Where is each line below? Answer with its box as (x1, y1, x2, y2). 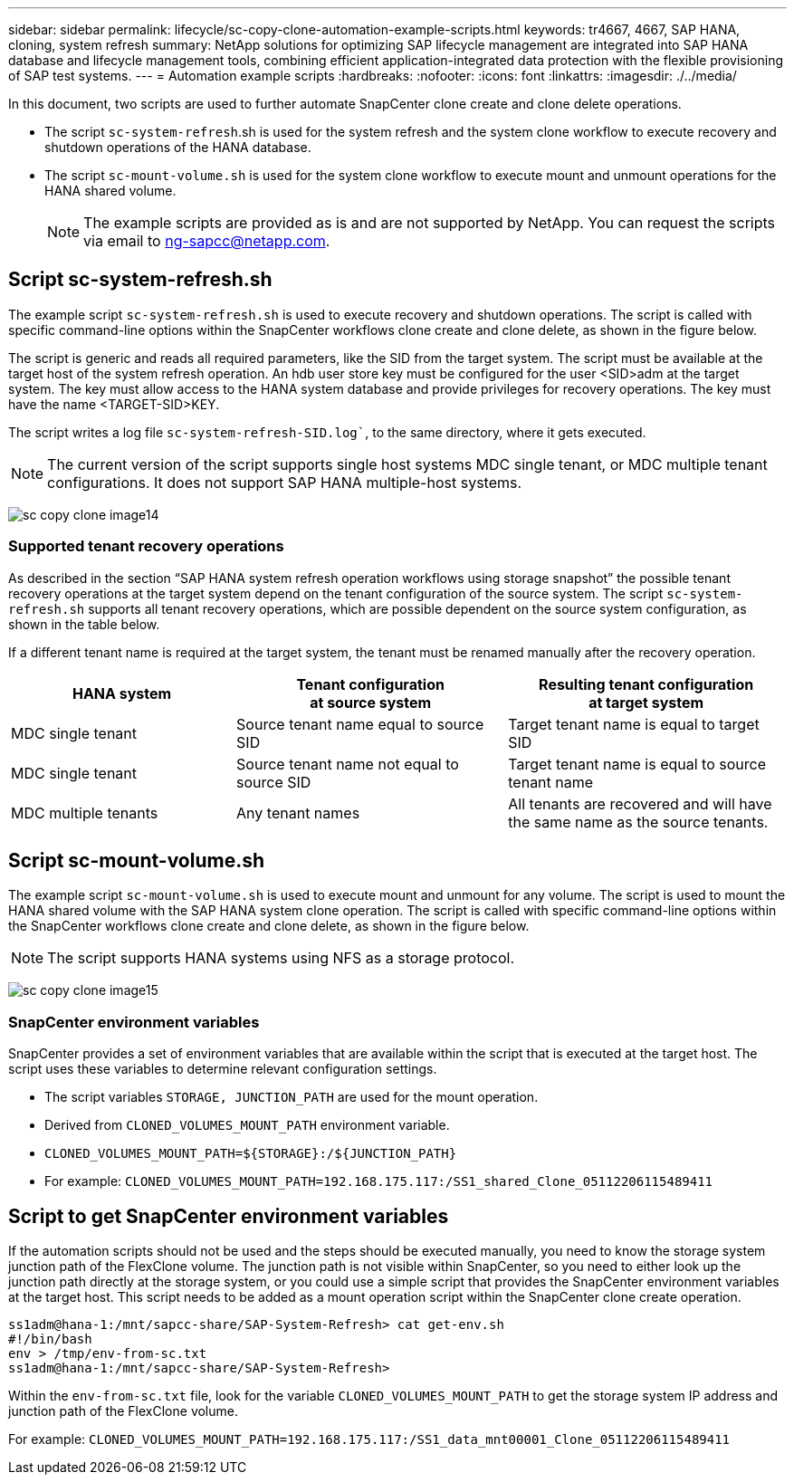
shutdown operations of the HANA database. (44, 139, 311, 155)
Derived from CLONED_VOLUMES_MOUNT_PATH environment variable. (44, 1117, 450, 1133)
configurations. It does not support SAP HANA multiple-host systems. (47, 473, 522, 492)
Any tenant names (236, 803, 360, 822)
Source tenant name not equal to (236, 754, 459, 773)
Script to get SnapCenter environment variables (8, 1204, 449, 1228)
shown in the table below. (8, 616, 160, 632)
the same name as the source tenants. (508, 812, 769, 831)
